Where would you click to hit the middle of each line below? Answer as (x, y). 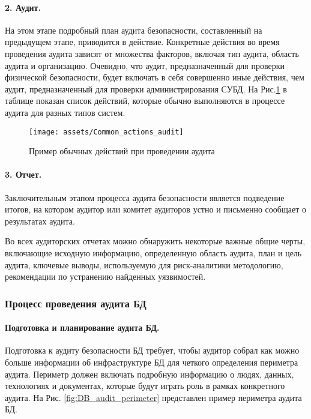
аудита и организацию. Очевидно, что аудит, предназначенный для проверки (145, 65)
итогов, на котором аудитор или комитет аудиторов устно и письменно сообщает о (155, 209)
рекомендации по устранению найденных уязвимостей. (105, 276)
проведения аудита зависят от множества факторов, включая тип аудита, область (152, 53)
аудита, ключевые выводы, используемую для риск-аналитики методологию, (144, 264)
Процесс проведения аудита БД (76, 303)
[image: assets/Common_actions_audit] (106, 132)
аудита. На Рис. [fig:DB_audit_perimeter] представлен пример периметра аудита (153, 397)
